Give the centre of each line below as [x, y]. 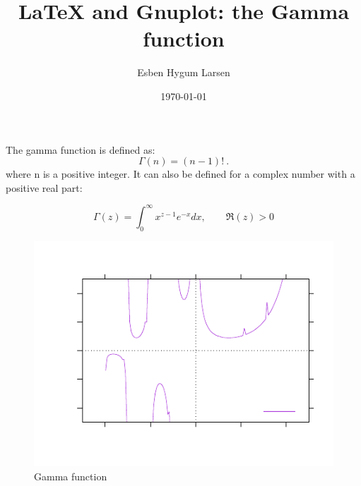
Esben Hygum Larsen [184, 72]
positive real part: [44, 187]
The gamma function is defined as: [81, 149]
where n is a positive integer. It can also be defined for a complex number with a [180, 174]
